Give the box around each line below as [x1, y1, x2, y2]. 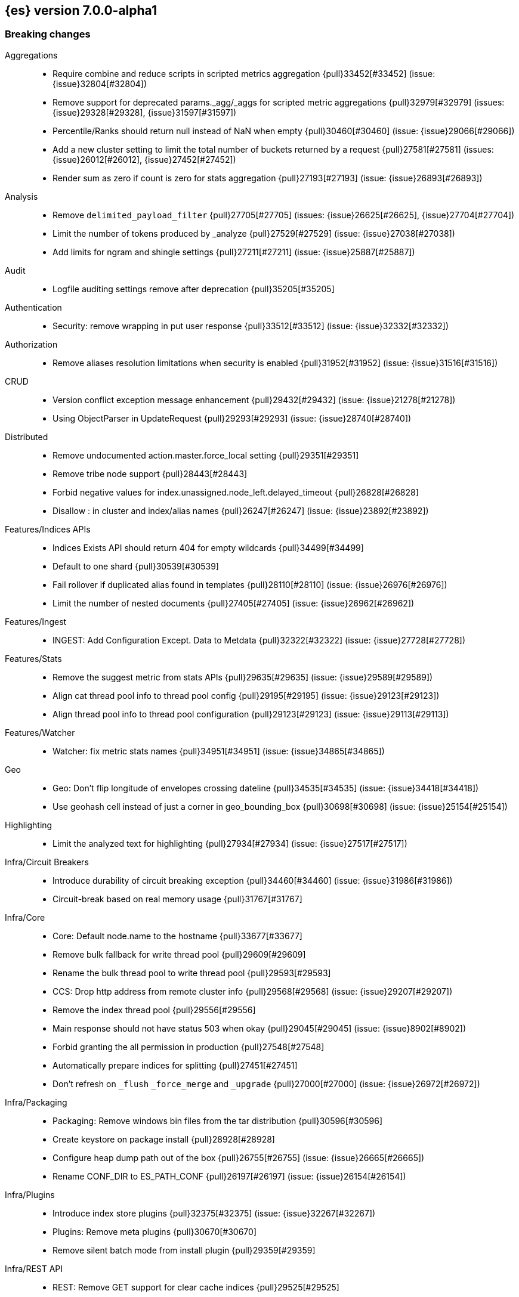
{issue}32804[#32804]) [52, 78, 147, 89]
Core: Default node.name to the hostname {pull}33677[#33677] [52, 930, 302, 941]
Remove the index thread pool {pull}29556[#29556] [52, 1004, 256, 1015]
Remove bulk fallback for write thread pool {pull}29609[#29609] [52, 949, 306, 959]
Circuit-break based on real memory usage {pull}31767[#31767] [52, 893, 302, 904]
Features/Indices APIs [5, 524, 91, 534]
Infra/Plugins [5, 1189, 55, 1200]
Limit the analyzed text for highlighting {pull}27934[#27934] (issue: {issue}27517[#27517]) [52, 838, 407, 849]
